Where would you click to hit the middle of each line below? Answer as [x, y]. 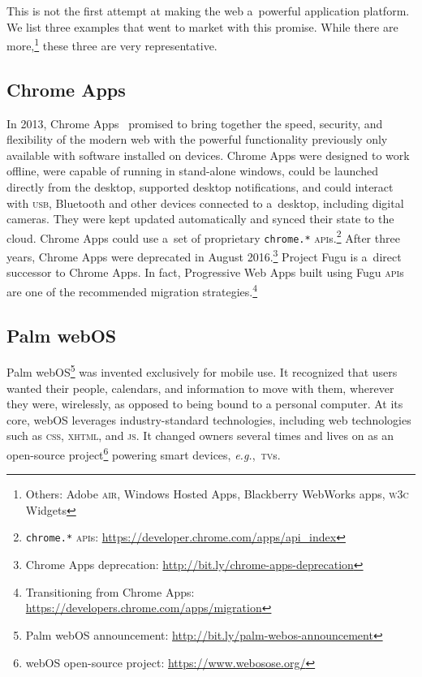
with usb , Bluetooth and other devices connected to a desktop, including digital [205, 203]
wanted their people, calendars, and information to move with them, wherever [200, 388]
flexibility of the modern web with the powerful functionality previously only [197, 139]
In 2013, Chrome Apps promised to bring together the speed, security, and [195, 123]
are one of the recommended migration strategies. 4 [132, 290]
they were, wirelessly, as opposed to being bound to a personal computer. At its [205, 404]
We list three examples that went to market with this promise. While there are [202, 26]
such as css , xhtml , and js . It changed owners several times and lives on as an [200, 436]
